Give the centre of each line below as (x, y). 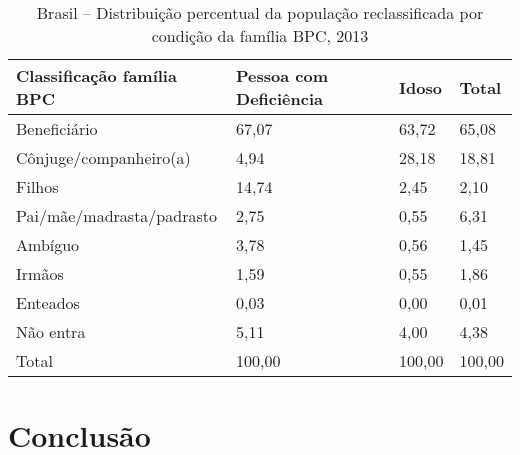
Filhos (37, 186)
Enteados (48, 302)
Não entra (51, 331)
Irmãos (40, 273)
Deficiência (279, 98)
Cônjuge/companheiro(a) (103, 157)
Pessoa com (282, 75)
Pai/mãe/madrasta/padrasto (116, 215)
